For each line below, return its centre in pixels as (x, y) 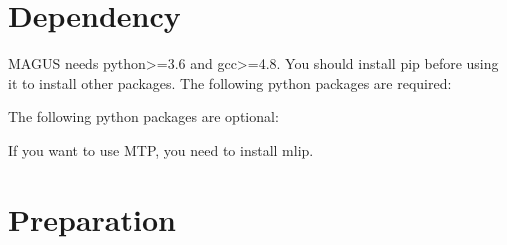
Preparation (92, 218)
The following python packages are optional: (143, 116)
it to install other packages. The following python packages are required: (230, 82)
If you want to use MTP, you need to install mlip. (161, 149)
